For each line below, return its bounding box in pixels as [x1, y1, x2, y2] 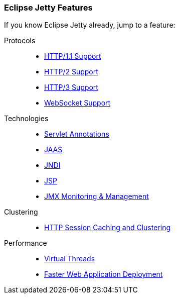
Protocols [4, 36, 36, 45]
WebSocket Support [44, 98, 111, 108]
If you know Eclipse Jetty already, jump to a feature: [4, 21, 175, 30]
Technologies [4, 114, 49, 123]
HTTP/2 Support [44, 67, 98, 76]
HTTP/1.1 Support [44, 52, 101, 61]
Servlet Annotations [44, 130, 109, 139]
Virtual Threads [44, 254, 95, 263]
